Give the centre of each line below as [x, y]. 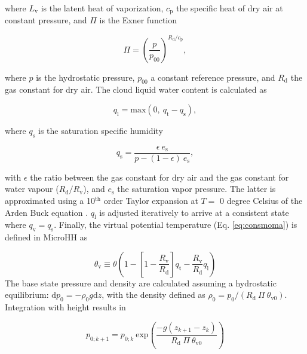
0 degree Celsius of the [261, 200]
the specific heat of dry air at [229, 8]
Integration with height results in [65, 307]
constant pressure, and [46, 20]
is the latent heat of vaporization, [102, 8]
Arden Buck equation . [47, 212]
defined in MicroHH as [46, 237]
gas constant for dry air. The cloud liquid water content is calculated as [136, 89]
